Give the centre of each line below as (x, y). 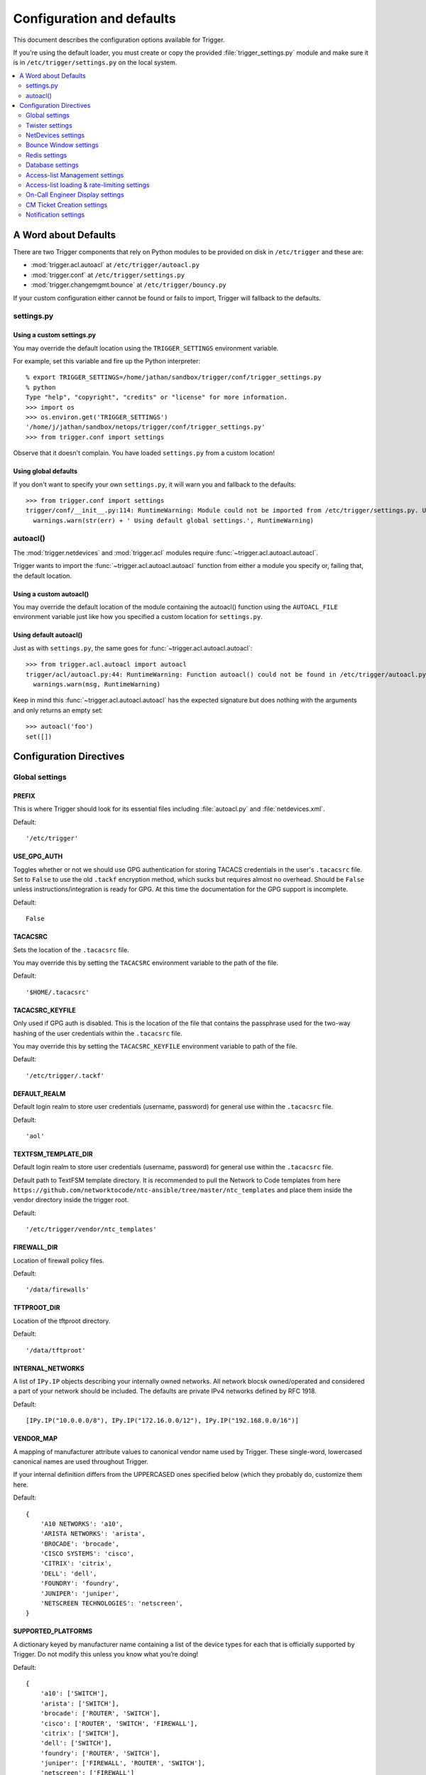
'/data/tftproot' (56, 1350)
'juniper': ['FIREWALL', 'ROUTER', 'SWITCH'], (123, 1763)
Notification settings (55, 215)
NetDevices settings (55, 136)
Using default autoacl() (48, 635)
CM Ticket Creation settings (67, 204)
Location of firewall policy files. (59, 1260)
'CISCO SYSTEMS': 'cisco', (87, 1554)
